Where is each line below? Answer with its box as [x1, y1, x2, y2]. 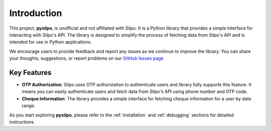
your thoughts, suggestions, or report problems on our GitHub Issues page [9, 55, 164, 61]
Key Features [9, 68, 52, 77]
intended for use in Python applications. [9, 39, 92, 45]
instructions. [9, 118, 35, 125]
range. [22, 103, 36, 109]
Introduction [9, 8, 62, 19]
